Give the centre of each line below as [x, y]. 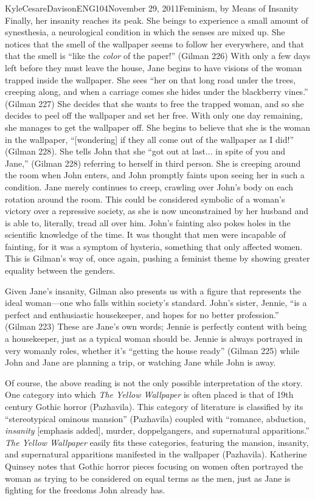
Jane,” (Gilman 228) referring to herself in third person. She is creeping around [153, 163]
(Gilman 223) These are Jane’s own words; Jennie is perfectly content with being [156, 326]
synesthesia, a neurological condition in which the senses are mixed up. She [145, 32]
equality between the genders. [60, 270]
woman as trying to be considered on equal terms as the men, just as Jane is [148, 478]
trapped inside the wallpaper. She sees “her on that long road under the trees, [151, 79]
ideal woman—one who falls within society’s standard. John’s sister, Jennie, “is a [156, 303]
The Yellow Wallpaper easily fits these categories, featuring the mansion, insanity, [157, 442]
